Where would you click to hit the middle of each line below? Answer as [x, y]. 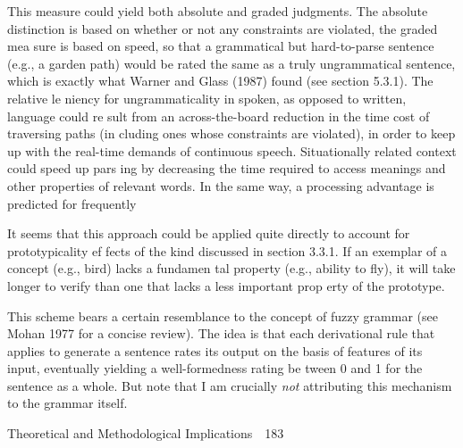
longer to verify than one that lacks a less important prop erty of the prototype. [226, 285]
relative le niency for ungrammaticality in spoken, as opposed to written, [207, 98]
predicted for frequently [72, 203]
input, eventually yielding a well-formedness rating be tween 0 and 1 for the [215, 368]
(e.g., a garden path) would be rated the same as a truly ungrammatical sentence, [231, 63]
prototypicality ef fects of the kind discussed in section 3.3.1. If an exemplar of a [227, 250]
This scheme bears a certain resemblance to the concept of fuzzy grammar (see [223, 315]
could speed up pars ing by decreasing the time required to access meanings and [227, 168]
